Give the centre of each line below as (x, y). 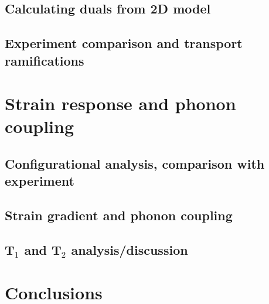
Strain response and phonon (120, 103)
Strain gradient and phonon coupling (119, 215)
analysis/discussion (130, 249)
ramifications (45, 60)
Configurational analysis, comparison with (135, 163)
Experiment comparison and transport (124, 43)
